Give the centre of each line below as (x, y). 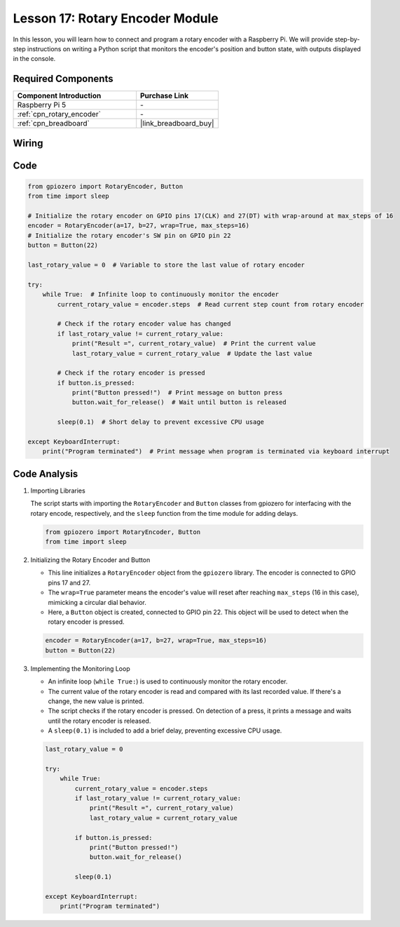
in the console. (34, 59)
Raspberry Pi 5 (42, 105)
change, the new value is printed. (96, 701)
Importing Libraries (58, 491)
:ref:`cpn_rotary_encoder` (59, 114)
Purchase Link (165, 96)
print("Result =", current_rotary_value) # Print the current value (194, 344)
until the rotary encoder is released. (99, 721)
